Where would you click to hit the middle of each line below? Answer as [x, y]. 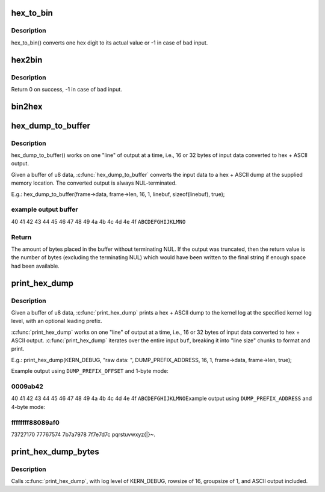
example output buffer [45, 209]
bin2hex [27, 106]
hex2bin [27, 60]
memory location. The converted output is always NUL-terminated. [94, 183]
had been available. [35, 266]
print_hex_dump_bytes [55, 451]
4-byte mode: [28, 407]
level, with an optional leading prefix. [57, 321]
